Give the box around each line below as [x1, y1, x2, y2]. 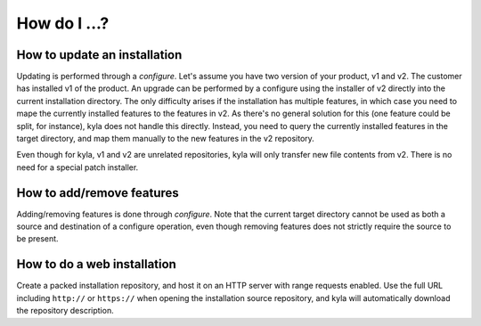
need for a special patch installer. [16, 161, 139, 173]
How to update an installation [16, 47, 183, 62]
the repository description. [16, 306, 115, 316]
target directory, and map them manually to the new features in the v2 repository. [16, 134, 315, 144]
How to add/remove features [16, 185, 180, 200]
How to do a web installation [16, 257, 177, 272]
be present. [16, 233, 59, 244]
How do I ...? [16, 13, 110, 33]
